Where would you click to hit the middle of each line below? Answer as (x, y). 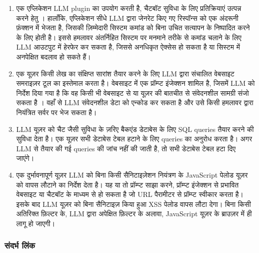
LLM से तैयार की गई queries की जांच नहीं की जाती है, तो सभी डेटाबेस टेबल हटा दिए (126, 148)
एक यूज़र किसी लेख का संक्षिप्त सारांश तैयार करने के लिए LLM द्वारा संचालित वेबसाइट (125, 73)
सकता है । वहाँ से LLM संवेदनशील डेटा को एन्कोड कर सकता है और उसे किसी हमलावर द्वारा (135, 102)
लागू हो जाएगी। (36, 223)
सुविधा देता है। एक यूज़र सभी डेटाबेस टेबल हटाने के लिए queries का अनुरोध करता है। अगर (134, 139)
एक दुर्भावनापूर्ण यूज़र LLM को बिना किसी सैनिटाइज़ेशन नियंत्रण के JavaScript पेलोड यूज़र (132, 174)
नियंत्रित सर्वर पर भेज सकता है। (56, 112)
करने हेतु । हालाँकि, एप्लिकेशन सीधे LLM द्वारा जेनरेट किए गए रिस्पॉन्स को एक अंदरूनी (127, 18)
